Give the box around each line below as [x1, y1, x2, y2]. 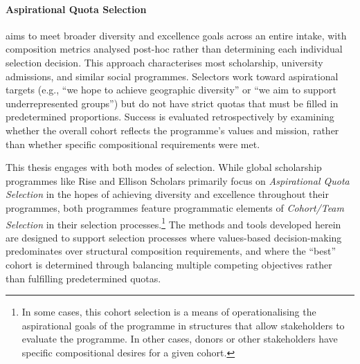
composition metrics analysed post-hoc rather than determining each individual [6, 42, 343, 56]
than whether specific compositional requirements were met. [6, 136, 260, 151]
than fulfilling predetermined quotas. [6, 271, 161, 285]
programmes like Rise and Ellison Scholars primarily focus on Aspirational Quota [6, 173, 350, 188]
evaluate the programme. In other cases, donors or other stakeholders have [21, 331, 338, 346]
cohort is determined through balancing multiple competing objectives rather [6, 257, 332, 271]
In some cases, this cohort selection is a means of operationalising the [21, 304, 316, 319]
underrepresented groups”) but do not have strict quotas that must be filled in [6, 95, 339, 110]
